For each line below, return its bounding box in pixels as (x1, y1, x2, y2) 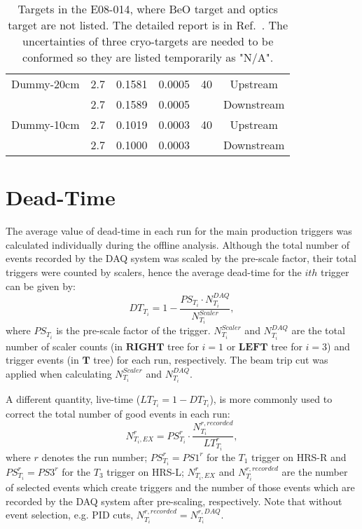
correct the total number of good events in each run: (6, 406, 230, 420)
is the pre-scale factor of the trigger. (56, 323, 211, 338)
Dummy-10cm (11, 116, 80, 132)
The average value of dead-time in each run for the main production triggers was (6, 224, 352, 238)
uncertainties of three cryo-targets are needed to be (22, 33, 274, 49)
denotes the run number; (41, 449, 148, 464)
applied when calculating (6, 366, 112, 380)
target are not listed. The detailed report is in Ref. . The (8, 17, 288, 33)
